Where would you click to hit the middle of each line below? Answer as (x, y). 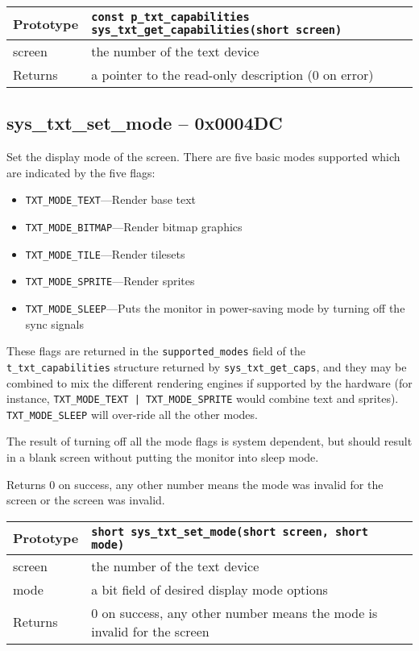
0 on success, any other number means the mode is (234, 612)
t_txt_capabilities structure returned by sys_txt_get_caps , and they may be (207, 366)
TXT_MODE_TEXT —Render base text (111, 199)
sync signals (54, 323)
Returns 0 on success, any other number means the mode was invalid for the (195, 484)
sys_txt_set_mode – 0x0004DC (145, 123)
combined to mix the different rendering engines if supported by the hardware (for (209, 382)
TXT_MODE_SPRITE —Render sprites (110, 281)
